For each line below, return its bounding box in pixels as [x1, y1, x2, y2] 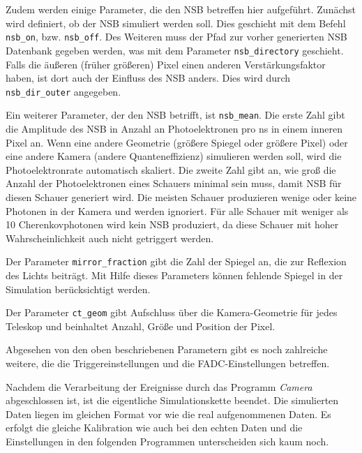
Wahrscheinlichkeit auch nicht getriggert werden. [6, 230, 214, 245]
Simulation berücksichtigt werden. [6, 281, 151, 296]
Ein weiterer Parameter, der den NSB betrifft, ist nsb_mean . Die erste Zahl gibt [6, 107, 345, 122]
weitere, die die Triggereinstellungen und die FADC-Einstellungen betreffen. [6, 356, 330, 371]
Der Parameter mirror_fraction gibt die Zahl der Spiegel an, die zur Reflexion [6, 254, 347, 269]
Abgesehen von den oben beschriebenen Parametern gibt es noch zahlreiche [6, 342, 328, 357]
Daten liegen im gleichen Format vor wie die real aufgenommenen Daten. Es [6, 406, 331, 421]
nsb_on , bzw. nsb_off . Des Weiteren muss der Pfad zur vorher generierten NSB [6, 29, 347, 44]
